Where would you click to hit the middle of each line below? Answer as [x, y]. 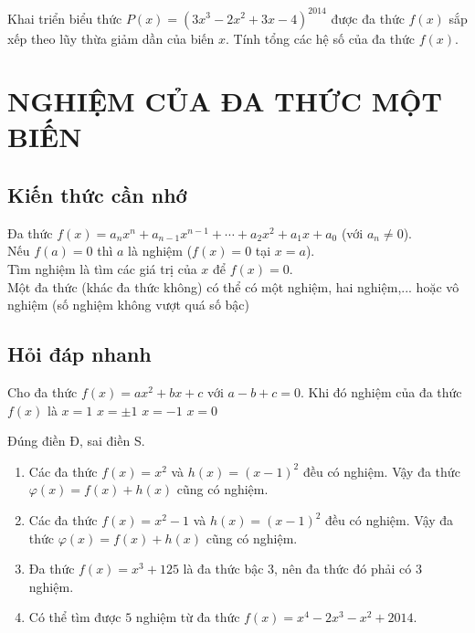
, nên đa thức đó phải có [343, 569]
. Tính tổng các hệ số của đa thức [320, 38]
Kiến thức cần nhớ [97, 195]
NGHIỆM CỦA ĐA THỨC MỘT [225, 101]
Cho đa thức [42, 392]
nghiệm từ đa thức [188, 617]
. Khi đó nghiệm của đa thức [381, 392]
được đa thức [368, 18]
